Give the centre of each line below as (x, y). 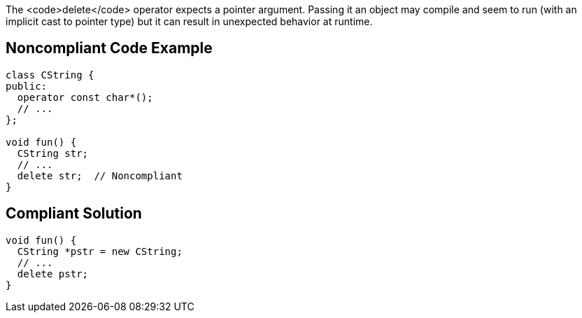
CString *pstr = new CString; (100, 251)
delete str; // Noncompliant (100, 175)
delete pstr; (53, 274)
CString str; (53, 153)
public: (27, 86)
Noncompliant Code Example (109, 48)
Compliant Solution (74, 214)
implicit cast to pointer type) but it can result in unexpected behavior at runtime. (189, 21)
